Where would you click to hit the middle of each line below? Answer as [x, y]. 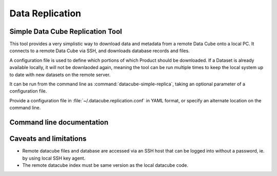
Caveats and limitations [48, 139]
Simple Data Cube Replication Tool [66, 31]
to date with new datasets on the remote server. [60, 75]
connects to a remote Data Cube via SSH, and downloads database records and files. [100, 51]
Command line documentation [59, 122]
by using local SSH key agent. [54, 158]
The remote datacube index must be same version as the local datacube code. [105, 165]
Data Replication [45, 13]
